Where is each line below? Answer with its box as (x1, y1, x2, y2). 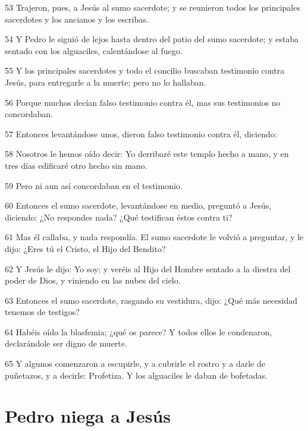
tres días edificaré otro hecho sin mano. (5, 159, 147, 171)
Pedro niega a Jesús (5, 404, 171, 428)
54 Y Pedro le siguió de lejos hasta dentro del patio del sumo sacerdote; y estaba (5, 33, 299, 45)
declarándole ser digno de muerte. (5, 337, 127, 350)
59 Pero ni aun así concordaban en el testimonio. (5, 179, 183, 191)
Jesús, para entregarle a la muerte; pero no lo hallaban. (5, 75, 206, 88)
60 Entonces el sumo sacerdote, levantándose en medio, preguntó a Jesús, (5, 199, 272, 212)
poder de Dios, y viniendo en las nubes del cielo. (5, 274, 181, 287)
